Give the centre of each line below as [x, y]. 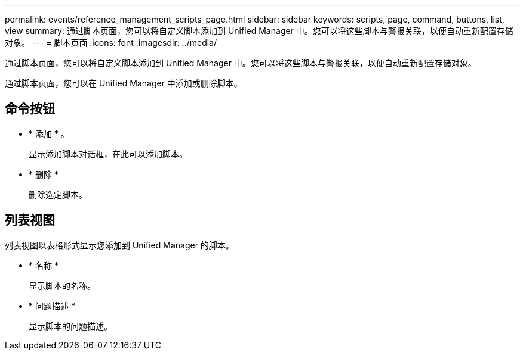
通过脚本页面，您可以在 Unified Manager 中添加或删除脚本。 [124, 83]
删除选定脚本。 [58, 194]
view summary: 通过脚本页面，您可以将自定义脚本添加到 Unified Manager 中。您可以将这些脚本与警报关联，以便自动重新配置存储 [259, 31]
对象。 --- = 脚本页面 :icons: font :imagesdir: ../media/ [111, 43]
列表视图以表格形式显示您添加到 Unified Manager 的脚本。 [119, 245]
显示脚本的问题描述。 [70, 326]
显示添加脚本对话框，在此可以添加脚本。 [108, 154]
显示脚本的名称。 [62, 285]
